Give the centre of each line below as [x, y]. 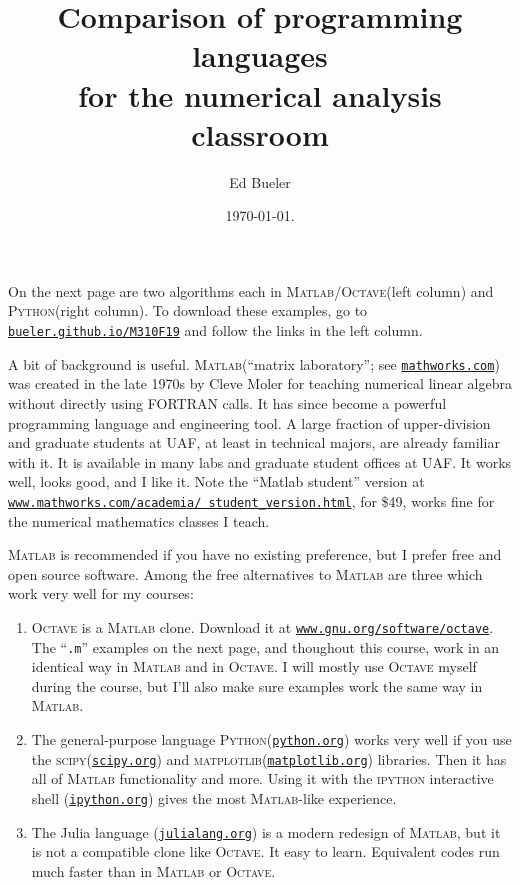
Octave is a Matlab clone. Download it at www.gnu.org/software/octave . [262, 626]
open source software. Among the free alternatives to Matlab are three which [245, 573]
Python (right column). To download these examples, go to [188, 310]
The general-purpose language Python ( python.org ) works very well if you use [271, 739]
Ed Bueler [260, 181]
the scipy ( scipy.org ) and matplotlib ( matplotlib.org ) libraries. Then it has [269, 758]
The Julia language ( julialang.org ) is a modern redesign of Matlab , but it [266, 831]
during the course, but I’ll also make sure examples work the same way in [257, 685]
